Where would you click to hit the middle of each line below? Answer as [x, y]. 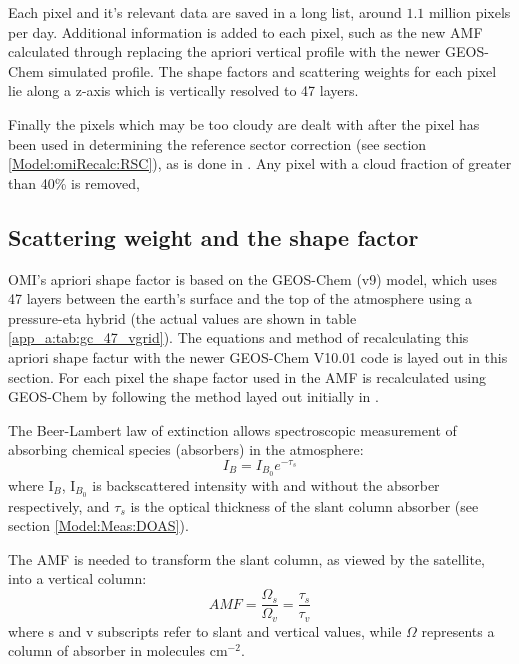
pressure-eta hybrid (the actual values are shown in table [182, 317]
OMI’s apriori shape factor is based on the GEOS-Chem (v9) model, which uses [252, 278]
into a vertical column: [77, 578]
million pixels [469, 12]
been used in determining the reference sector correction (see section [217, 143]
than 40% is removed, [74, 182]
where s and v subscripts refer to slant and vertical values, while [205, 630]
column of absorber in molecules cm [118, 650]
